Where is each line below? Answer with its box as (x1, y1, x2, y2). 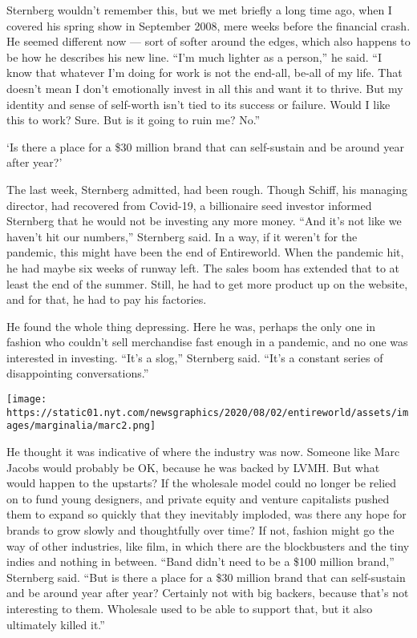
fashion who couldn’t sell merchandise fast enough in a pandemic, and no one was (6, 333, 408, 350)
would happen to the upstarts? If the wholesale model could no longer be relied (6, 474, 397, 491)
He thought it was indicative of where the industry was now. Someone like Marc (6, 443, 400, 460)
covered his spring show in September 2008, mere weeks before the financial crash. (6, 17, 411, 34)
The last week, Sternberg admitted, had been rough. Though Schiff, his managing (6, 180, 408, 197)
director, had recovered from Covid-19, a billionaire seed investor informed (6, 196, 372, 213)
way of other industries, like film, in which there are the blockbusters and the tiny (6, 537, 410, 554)
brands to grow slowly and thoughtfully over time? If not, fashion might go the (6, 522, 395, 538)
